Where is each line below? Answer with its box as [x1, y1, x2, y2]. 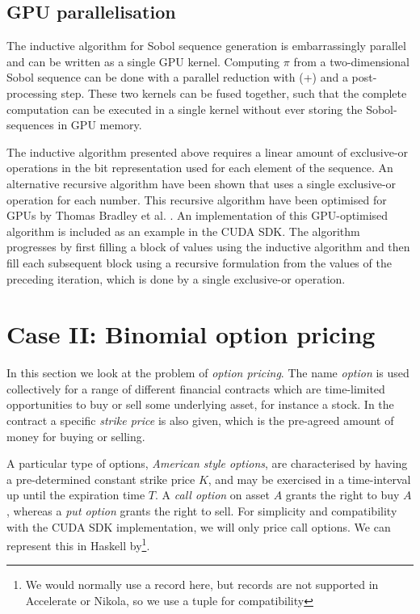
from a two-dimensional [293, 53, 410, 69]
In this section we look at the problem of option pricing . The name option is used [6, 364, 409, 381]
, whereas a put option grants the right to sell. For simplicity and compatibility [6, 502, 397, 519]
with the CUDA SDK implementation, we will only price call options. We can [6, 518, 391, 535]
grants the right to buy [285, 486, 400, 503]
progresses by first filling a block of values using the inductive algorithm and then [6, 238, 410, 255]
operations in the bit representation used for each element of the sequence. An [6, 159, 393, 176]
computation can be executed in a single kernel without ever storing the [6, 100, 363, 117]
